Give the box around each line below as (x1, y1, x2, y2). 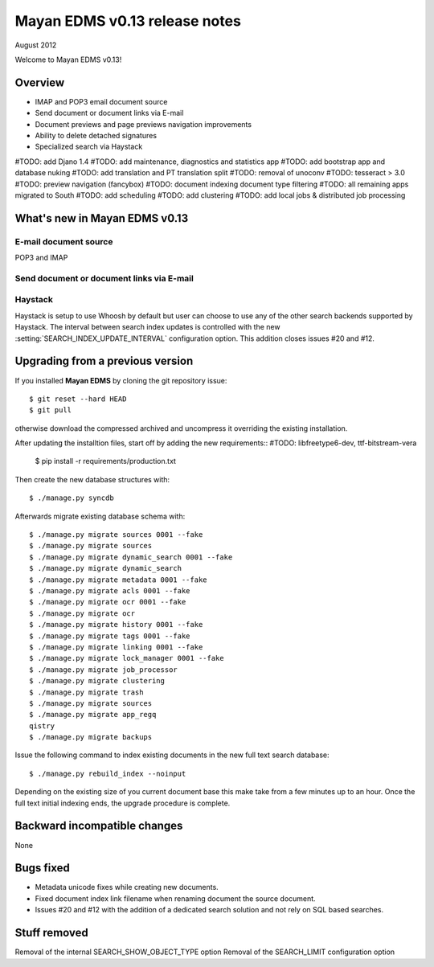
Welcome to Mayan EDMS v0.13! (14, 55, 122, 64)
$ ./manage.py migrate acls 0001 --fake (29, 586, 190, 595)
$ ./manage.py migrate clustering (29, 676, 165, 686)
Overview (14, 76, 65, 89)
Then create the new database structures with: (14, 474, 170, 484)
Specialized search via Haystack (35, 141, 143, 152)
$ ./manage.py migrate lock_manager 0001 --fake (29, 654, 224, 663)
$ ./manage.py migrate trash (29, 687, 144, 697)
